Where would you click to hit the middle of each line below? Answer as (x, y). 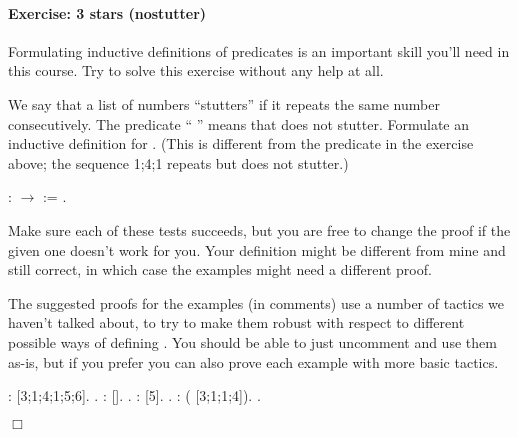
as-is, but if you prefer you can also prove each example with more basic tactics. (253, 361)
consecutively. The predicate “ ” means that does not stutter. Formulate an (239, 123)
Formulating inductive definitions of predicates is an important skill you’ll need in (259, 50)
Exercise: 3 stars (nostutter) (107, 12)
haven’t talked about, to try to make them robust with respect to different (236, 322)
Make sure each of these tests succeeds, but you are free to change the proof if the (259, 229)
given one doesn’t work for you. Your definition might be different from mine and (257, 249)
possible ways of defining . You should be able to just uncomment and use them (252, 341)
